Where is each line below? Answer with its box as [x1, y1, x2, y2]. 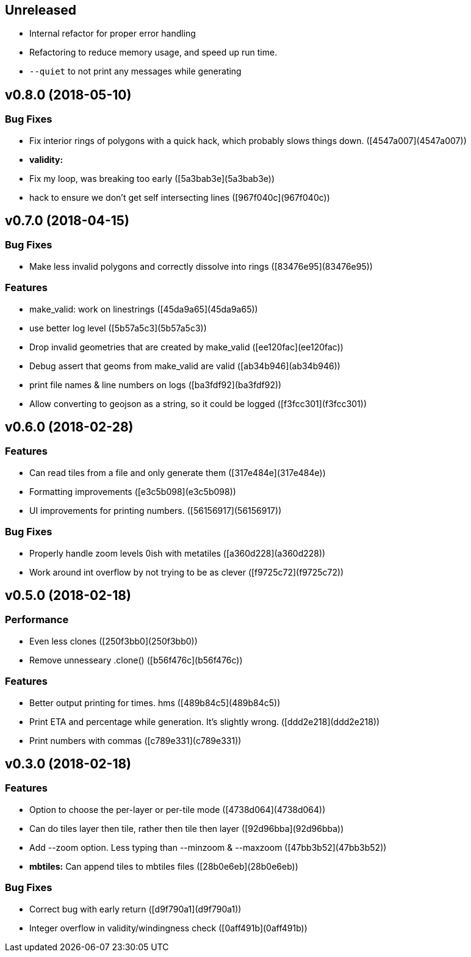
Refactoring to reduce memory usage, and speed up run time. [29, 47, 278, 58]
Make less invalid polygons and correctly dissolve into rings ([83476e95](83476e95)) [29, 261, 373, 272]
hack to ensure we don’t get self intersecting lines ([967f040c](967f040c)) [29, 192, 330, 203]
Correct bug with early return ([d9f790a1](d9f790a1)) [29, 903, 242, 914]
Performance [5, 613, 69, 626]
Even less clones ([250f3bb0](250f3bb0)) [29, 635, 198, 646]
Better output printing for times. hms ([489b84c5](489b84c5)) [29, 697, 281, 708]
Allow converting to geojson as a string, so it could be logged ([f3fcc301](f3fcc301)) [29, 398, 367, 409]
